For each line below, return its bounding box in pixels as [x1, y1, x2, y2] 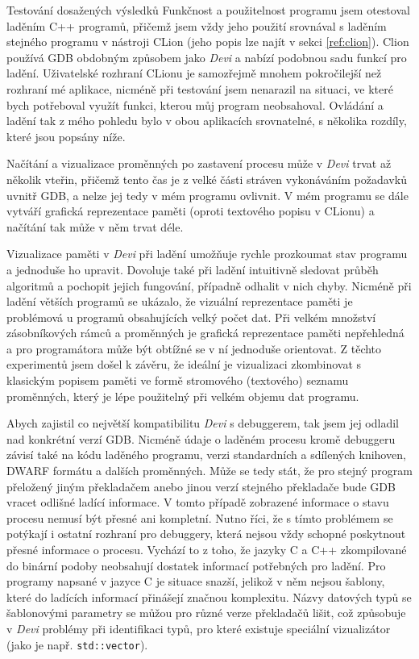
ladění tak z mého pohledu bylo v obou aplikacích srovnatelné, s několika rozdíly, [6, 112, 407, 129]
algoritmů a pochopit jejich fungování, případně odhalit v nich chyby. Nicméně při [6, 277, 412, 294]
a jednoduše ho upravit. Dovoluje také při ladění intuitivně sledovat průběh [6, 261, 379, 277]
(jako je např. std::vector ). [6, 636, 148, 653]
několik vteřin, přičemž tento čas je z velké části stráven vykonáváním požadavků [6, 170, 407, 187]
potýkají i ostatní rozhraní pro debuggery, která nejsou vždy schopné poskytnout [6, 525, 406, 542]
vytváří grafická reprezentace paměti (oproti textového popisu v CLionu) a [6, 202, 375, 219]
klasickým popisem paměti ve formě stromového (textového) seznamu [6, 372, 349, 389]
